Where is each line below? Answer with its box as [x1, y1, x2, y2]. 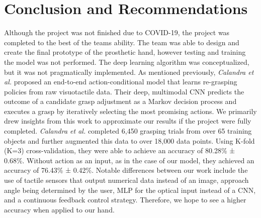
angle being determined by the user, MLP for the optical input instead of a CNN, [4, 184, 256, 195]
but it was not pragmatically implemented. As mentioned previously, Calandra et [4, 66, 254, 77]
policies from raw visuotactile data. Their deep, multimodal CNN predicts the [4, 86, 244, 96]
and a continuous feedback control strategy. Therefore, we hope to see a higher [4, 194, 246, 205]
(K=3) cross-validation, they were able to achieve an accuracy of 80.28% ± [4, 145, 235, 156]
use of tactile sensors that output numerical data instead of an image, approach [4, 175, 249, 185]
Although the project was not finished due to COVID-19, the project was [4, 27, 230, 38]
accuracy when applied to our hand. [4, 204, 115, 214]
